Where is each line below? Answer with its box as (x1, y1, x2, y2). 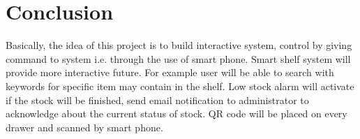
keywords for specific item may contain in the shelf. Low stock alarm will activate (6, 78, 354, 93)
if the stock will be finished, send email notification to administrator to (6, 92, 309, 107)
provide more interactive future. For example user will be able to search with (6, 65, 334, 80)
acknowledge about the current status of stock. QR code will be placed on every (6, 106, 347, 121)
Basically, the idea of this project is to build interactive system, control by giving (6, 38, 352, 52)
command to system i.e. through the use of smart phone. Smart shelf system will (6, 51, 351, 66)
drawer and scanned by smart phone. (6, 119, 163, 134)
